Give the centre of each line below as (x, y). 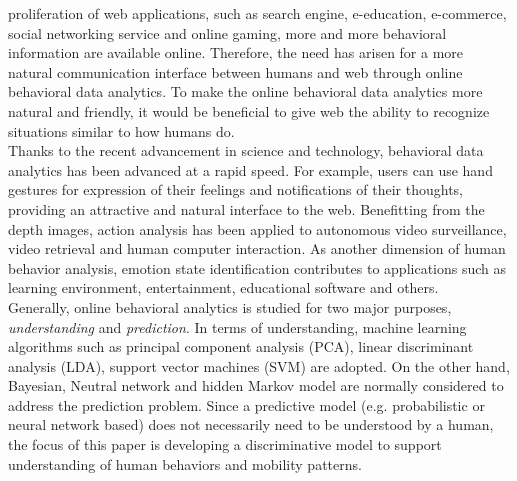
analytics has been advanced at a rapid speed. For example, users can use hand (250, 169)
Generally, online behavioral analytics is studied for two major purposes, (230, 306)
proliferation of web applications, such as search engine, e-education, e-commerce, (257, 13)
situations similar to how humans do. (121, 130)
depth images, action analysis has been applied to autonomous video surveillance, (257, 228)
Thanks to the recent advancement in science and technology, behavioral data (246, 150)
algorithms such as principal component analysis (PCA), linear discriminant (241, 346)
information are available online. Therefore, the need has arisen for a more (236, 52)
